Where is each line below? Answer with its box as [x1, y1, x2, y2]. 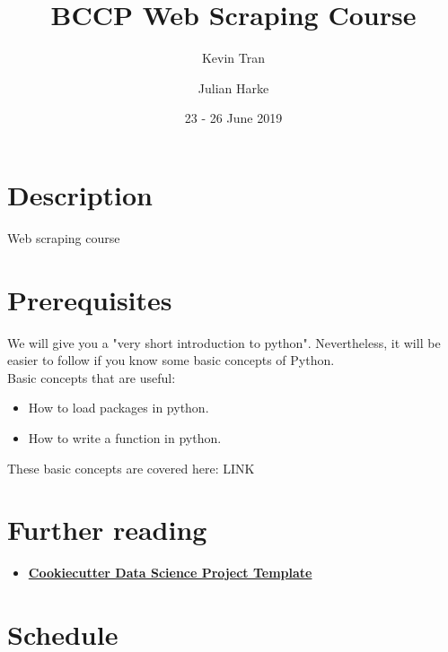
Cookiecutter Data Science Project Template [28, 563, 312, 582]
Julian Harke [198, 78, 269, 97]
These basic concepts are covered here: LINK [7, 458, 255, 477]
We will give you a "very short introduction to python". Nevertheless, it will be [7, 333, 441, 352]
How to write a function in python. [28, 428, 222, 447]
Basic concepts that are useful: [7, 368, 176, 387]
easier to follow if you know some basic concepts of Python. [7, 351, 335, 369]
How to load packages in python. [28, 398, 209, 417]
